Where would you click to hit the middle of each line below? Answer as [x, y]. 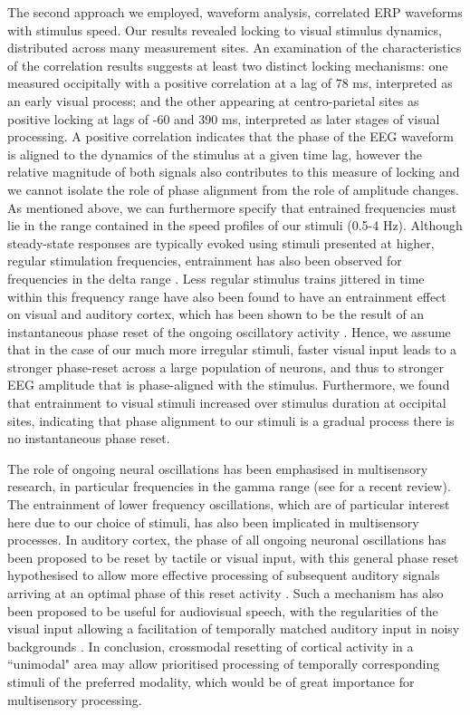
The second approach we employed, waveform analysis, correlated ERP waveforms [235, 12]
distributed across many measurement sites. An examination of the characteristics [235, 48]
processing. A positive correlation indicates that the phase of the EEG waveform [230, 136]
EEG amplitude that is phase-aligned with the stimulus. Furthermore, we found [229, 385]
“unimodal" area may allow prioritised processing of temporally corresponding [224, 664]
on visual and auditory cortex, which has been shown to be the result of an [216, 314]
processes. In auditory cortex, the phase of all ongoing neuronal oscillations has [227, 540]
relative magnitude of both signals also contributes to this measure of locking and [234, 172]
